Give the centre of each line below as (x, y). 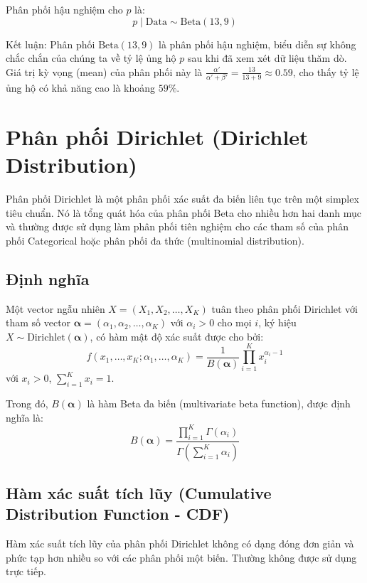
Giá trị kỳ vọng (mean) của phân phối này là (104, 71)
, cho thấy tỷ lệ (326, 71)
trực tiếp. (26, 571)
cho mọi (234, 322)
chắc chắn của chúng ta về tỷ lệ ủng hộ (91, 58)
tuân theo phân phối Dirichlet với (284, 308)
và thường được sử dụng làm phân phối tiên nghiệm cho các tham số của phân (177, 226)
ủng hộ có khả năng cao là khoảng (81, 88)
